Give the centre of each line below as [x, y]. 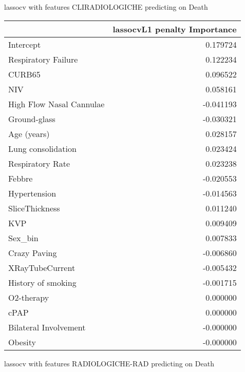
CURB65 [24, 74]
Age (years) [29, 133]
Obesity [22, 342]
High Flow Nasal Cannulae [56, 104]
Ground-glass [32, 119]
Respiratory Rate [39, 163]
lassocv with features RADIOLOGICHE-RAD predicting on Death [109, 363]
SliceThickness [34, 208]
